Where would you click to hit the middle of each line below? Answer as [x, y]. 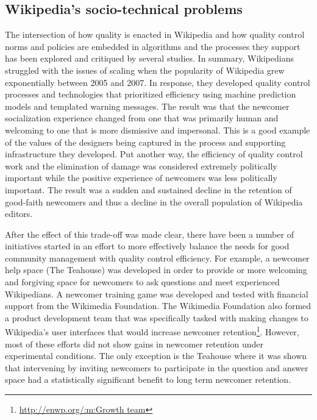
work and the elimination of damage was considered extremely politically [141, 166]
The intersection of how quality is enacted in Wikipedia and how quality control [155, 34]
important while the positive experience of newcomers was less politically [141, 178]
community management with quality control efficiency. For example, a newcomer [157, 258]
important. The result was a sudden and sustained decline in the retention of [148, 189]
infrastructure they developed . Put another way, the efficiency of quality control [154, 154]
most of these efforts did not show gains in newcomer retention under [134, 343]
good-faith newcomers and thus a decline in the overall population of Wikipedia [154, 201]
